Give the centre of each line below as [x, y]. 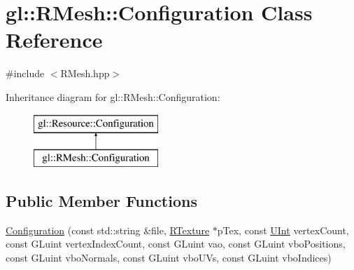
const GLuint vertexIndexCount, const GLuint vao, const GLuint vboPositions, [176, 244]
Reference [54, 40]
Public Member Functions [101, 201]
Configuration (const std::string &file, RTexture [108, 230]
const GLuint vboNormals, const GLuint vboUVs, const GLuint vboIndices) [169, 258]
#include [25, 73]
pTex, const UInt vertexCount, [283, 230]
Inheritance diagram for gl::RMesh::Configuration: [113, 96]
